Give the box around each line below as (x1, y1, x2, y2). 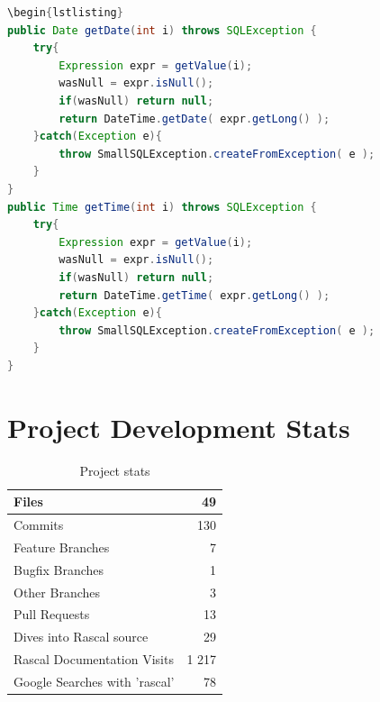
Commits (14, 515, 64, 534)
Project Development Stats (7, 408, 350, 445)
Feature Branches (14, 537, 110, 556)
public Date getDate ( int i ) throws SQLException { (7, 23, 317, 37)
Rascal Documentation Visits (14, 650, 174, 669)
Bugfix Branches (14, 560, 104, 579)
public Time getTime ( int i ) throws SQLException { (7, 200, 317, 214)
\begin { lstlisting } (7, 6, 123, 19)
